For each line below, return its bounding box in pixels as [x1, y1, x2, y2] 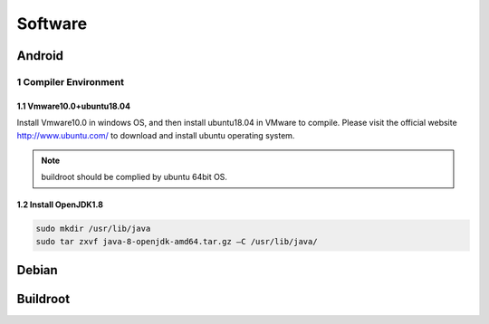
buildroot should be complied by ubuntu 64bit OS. [41, 172, 228, 183]
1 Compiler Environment [16, 75, 124, 88]
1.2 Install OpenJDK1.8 [16, 199, 104, 210]
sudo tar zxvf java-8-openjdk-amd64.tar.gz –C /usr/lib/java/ [35, 236, 318, 246]
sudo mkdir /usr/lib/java [35, 224, 151, 234]
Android [16, 48, 63, 63]
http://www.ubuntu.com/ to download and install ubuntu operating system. [16, 129, 295, 140]
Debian [16, 262, 58, 278]
